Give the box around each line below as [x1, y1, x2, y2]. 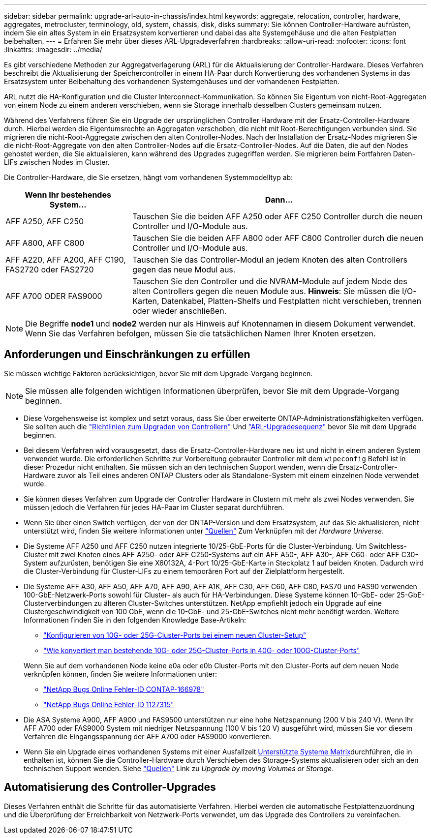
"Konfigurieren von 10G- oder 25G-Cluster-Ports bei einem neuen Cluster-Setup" [43, 630, 307, 639]
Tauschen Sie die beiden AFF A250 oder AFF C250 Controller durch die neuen [132, 211, 423, 221]
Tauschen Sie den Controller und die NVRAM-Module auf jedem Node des [132, 276, 407, 286]
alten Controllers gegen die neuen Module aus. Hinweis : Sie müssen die [132, 286, 400, 296]
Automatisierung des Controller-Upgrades [4, 781, 216, 794]
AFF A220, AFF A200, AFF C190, [5, 255, 126, 265]
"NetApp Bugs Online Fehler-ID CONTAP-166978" [43, 685, 204, 693]
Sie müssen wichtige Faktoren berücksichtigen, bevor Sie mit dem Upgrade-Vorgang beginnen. [4, 369, 313, 378]
